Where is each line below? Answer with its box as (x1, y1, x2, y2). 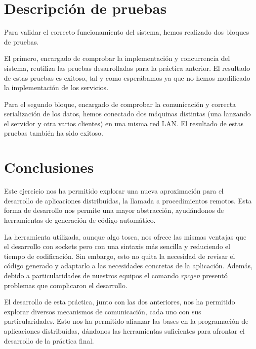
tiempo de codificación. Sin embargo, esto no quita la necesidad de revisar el (4, 250, 235, 261)
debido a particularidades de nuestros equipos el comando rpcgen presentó (4, 270, 228, 280)
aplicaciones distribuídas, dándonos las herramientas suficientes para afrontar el (4, 325, 245, 336)
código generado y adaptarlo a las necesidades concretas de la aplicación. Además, (4, 260, 253, 271)
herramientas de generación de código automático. (4, 214, 156, 225)
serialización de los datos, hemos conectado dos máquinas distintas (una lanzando (4, 108, 251, 119)
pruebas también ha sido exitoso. (4, 128, 103, 138)
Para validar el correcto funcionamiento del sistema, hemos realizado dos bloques (4, 27, 249, 37)
